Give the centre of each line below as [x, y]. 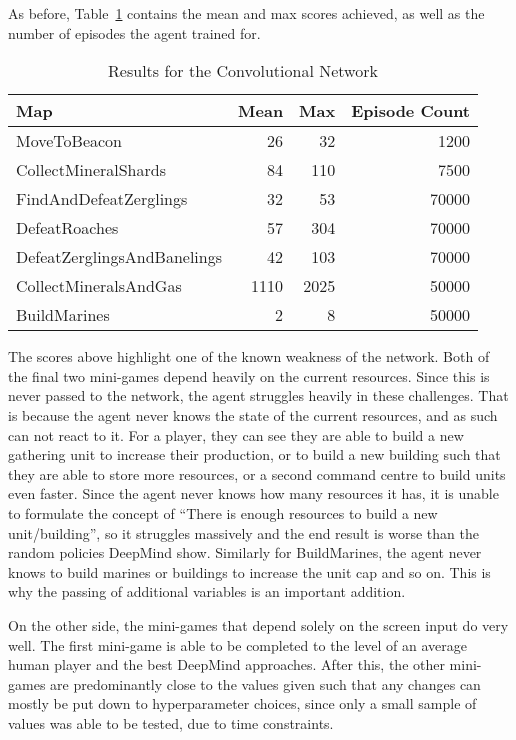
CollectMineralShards [91, 170]
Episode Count [411, 111]
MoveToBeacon [69, 141]
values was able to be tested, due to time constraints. [171, 722]
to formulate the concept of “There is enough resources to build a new [223, 512]
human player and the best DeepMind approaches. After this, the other [226, 664]
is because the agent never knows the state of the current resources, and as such [253, 414]
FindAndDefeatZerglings [102, 199]
